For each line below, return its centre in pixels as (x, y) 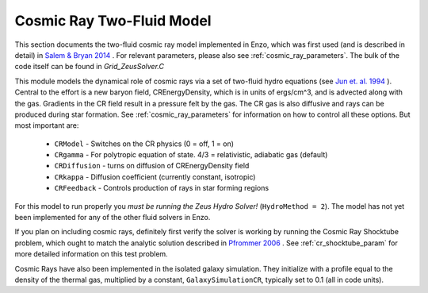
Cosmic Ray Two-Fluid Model (113, 21)
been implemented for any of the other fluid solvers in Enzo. (113, 218)
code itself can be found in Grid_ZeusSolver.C (89, 67)
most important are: (47, 125)
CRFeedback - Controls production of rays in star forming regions (162, 188)
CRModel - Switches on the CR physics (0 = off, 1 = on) (144, 144)
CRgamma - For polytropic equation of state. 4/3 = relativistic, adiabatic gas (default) (191, 155)
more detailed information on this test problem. (91, 254)
